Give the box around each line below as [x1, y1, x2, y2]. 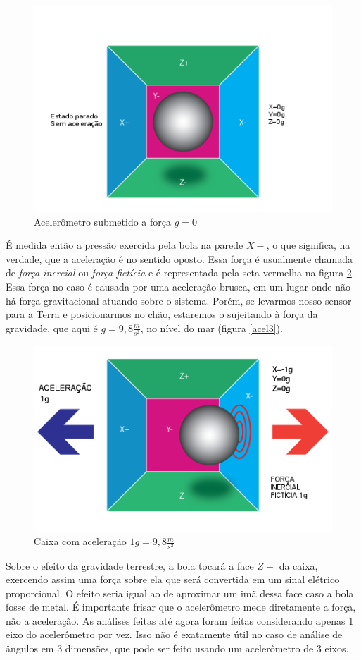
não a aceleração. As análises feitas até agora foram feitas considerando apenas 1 [6, 613, 354, 628]
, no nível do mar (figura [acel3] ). [140, 320, 283, 335]
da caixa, [279, 558, 318, 573]
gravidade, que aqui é [6, 320, 98, 335]
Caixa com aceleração [34, 534, 127, 549]
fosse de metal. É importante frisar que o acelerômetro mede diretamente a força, [6, 599, 356, 614]
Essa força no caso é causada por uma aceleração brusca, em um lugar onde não [6, 279, 350, 294]
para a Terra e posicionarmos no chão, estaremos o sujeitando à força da [6, 307, 318, 322]
